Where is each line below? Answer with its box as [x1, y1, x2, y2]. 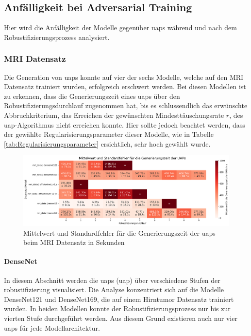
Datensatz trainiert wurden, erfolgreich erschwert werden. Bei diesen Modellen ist [4, 81, 246, 92]
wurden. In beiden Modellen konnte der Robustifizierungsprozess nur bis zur [4, 303, 231, 314]
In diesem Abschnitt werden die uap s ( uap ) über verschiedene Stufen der [4, 275, 220, 285]
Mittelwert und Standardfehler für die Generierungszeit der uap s [23, 227, 216, 238]
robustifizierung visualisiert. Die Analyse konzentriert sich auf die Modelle [4, 284, 224, 295]
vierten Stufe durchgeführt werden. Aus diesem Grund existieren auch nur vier [4, 313, 237, 323]
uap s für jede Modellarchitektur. [4, 322, 100, 333]
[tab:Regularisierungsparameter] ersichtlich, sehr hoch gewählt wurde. [4, 138, 211, 149]
